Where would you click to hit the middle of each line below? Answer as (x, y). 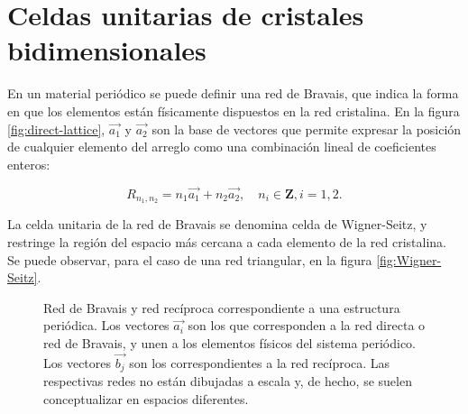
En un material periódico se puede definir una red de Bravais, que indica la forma (233, 93)
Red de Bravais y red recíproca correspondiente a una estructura (222, 307)
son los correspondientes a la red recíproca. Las (260, 362)
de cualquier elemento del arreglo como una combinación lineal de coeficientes (222, 147)
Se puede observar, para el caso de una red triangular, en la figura (190, 259)
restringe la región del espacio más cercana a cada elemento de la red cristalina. (227, 241)
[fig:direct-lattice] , (56, 129)
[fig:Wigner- (409, 259)
